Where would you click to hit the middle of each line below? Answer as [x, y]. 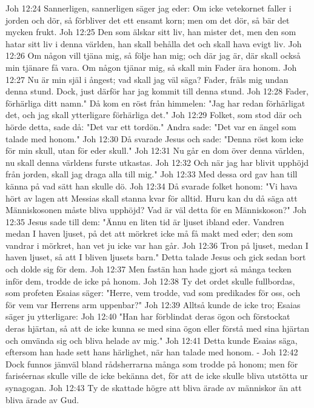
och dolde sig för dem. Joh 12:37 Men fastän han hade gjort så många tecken [149, 269]
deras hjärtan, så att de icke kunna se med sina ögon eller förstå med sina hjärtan [158, 328]
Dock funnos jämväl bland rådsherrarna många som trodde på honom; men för [152, 364]
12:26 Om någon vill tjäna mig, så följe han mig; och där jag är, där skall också [153, 55]
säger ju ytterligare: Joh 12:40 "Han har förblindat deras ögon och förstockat [148, 316]
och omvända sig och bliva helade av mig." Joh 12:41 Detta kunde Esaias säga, [152, 340]
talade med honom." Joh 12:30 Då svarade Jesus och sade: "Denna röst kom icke [155, 138]
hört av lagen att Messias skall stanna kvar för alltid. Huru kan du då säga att [152, 198]
